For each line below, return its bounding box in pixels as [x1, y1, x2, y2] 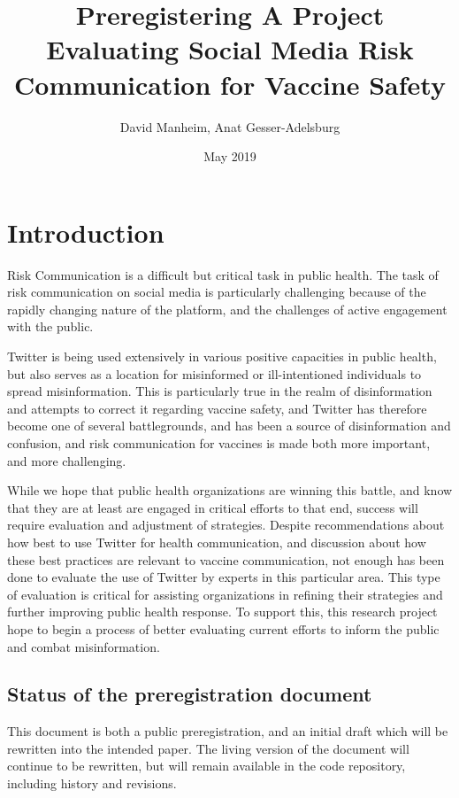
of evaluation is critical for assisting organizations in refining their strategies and [7, 585, 443, 603]
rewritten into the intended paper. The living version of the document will [7, 739, 409, 757]
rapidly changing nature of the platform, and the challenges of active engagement [7, 299, 448, 318]
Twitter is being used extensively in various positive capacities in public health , [7, 347, 437, 365]
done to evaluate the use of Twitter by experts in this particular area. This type [7, 568, 440, 586]
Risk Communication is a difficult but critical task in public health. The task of [7, 265, 439, 283]
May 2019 [203, 147, 256, 166]
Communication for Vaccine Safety [14, 66, 446, 102]
